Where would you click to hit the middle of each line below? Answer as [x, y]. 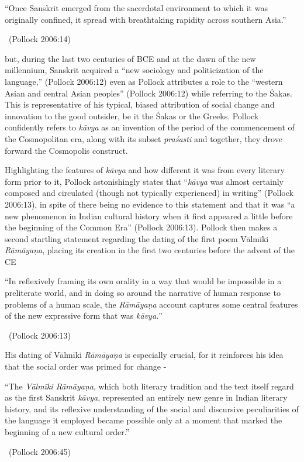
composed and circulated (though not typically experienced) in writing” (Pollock [149, 193]
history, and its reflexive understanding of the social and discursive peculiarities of [152, 408]
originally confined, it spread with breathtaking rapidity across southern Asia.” [146, 19]
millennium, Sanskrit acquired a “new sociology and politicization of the [134, 70]
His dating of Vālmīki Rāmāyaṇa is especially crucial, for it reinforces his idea [144, 355]
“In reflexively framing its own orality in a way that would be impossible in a [143, 281]
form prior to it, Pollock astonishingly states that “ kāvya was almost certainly [144, 181]
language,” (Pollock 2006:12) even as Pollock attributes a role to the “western [144, 81]
